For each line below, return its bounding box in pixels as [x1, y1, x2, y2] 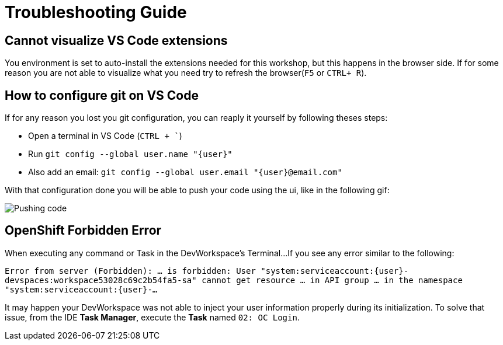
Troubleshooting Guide [5, 2, 187, 22]
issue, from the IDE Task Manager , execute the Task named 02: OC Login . [5, 312, 300, 322]
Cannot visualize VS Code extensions [5, 33, 228, 48]
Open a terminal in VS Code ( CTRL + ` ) [28, 131, 182, 141]
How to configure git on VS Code [5, 88, 199, 103]
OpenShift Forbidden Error [5, 223, 162, 238]
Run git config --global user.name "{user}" [28, 149, 233, 159]
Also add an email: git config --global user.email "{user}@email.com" [28, 167, 342, 177]
